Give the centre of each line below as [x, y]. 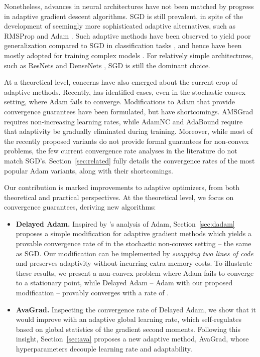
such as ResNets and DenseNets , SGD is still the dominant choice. [107, 65]
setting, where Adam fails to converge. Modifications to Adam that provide [120, 102]
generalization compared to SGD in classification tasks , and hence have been [123, 45]
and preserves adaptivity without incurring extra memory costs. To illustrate [134, 263]
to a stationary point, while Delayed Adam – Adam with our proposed [124, 283]
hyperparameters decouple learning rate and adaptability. [104, 348]
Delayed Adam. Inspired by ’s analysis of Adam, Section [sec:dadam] [125, 223]
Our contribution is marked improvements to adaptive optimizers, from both [122, 187]
